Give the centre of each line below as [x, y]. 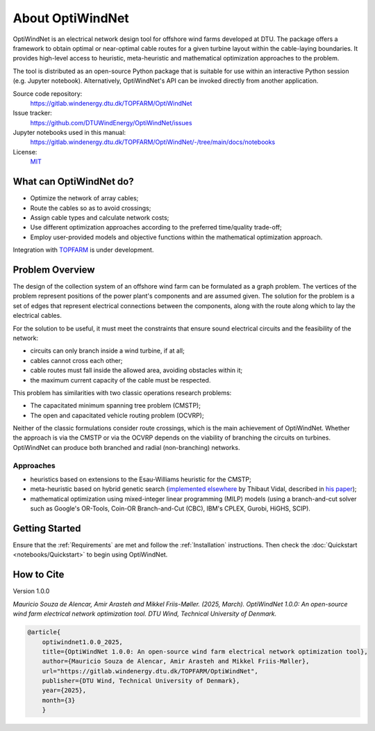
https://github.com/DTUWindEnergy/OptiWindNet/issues [111, 122]
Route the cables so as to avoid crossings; [91, 208]
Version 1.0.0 [31, 591]
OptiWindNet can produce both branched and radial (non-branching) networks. [126, 447]
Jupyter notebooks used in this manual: [69, 133]
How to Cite [39, 575]
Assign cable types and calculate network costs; [100, 217]
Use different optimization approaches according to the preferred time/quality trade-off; [156, 227]
